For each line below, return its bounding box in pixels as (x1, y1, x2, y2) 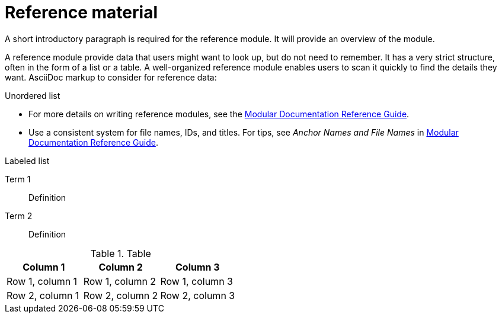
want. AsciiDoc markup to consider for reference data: (5, 72, 217, 82)
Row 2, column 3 (160, 289, 235, 301)
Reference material (5, 2, 158, 23)
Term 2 (5, 210, 33, 221)
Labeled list (5, 155, 50, 166)
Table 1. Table (90, 247, 151, 259)
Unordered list (5, 90, 60, 101)
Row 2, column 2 (83, 289, 158, 301)
